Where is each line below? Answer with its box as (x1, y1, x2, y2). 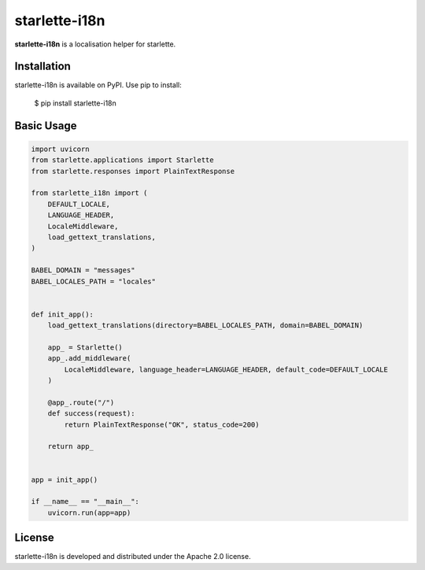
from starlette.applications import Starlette (31, 156, 214, 165)
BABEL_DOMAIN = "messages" (31, 266, 135, 275)
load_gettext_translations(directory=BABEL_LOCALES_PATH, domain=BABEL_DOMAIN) (47, 321, 364, 330)
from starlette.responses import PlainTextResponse (31, 166, 235, 176)
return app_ (47, 442, 94, 451)
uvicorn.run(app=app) (47, 508, 131, 517)
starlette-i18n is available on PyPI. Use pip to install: (14, 80, 182, 90)
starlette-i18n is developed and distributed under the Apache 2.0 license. (14, 552, 251, 561)
